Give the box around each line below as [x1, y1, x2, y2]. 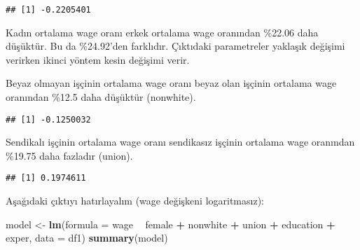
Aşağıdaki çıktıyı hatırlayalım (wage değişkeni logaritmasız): [6, 193, 264, 208]
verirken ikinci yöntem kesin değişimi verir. [6, 52, 190, 67]
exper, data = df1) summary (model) [6, 230, 168, 245]
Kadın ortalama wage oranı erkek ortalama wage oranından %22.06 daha [6, 25, 319, 39]
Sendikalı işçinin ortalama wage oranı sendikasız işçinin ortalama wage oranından [6, 134, 355, 149]
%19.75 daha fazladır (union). [6, 148, 133, 162]
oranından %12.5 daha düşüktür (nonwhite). [6, 90, 196, 104]
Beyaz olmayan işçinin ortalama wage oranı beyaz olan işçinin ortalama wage [6, 76, 337, 90]
